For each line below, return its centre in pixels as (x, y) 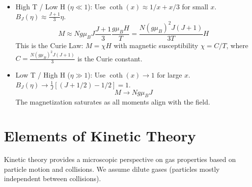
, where (237, 45)
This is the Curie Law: (49, 45)
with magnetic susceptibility (156, 45)
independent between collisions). (53, 178)
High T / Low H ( (43, 6)
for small (195, 6)
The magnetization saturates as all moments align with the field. (113, 102)
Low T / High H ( (43, 75)
